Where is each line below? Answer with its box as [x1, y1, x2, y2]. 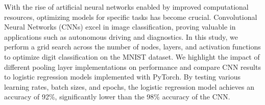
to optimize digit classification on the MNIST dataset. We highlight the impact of [4, 51, 260, 62]
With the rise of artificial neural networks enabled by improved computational [4, 2, 249, 12]
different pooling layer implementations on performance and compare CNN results [4, 61, 261, 72]
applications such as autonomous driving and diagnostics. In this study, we [4, 31, 238, 42]
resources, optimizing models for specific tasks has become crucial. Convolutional [4, 11, 257, 22]
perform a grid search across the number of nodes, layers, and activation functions [4, 41, 261, 52]
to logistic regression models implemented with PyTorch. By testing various [4, 71, 240, 82]
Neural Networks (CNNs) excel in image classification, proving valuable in [4, 21, 236, 32]
